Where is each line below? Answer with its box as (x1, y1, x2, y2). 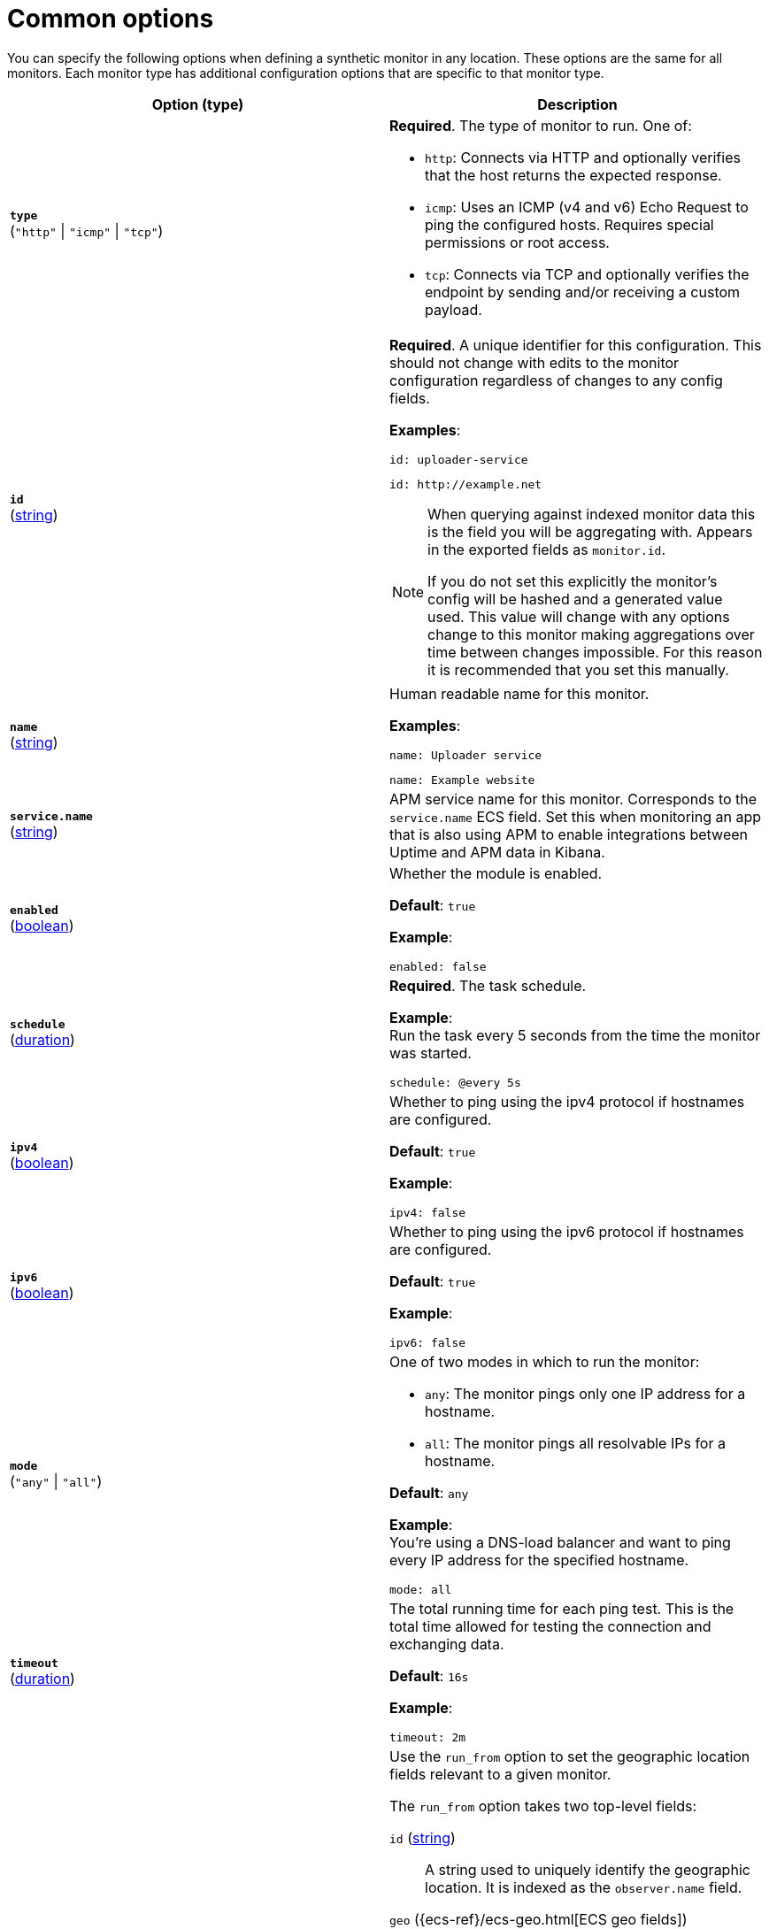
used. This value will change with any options (427, 607, 730, 626)
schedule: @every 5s (389, 1075, 521, 1089)
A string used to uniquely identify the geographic (425, 1860, 750, 1879)
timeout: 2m (389, 1730, 466, 1744)
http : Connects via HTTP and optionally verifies (425, 148, 741, 166)
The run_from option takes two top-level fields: (389, 1796, 697, 1815)
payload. (425, 300, 482, 319)
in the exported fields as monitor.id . (427, 540, 666, 558)
